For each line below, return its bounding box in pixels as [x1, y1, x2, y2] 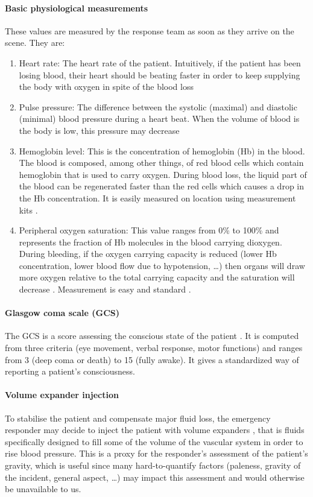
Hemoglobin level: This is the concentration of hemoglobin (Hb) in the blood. [19, 144, 305, 157]
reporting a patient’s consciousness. [5, 365, 135, 378]
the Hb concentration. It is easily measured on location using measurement [19, 191, 296, 204]
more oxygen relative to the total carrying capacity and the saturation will [19, 271, 295, 283]
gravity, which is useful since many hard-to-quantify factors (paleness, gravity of [5, 459, 301, 472]
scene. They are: [5, 36, 65, 49]
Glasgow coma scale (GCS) [5, 306, 120, 319]
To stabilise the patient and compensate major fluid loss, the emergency [5, 411, 271, 424]
